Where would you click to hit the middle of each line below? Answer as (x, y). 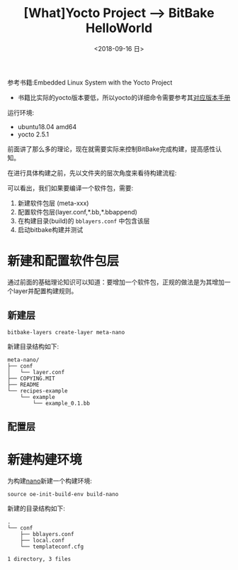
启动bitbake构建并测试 (50, 229)
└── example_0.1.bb (62, 403)
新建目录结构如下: (33, 346)
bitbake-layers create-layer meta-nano (66, 332)
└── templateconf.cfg (52, 547)
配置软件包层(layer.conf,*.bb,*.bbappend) (78, 212)
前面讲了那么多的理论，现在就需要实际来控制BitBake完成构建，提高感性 (112, 149)
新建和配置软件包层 (63, 261)
